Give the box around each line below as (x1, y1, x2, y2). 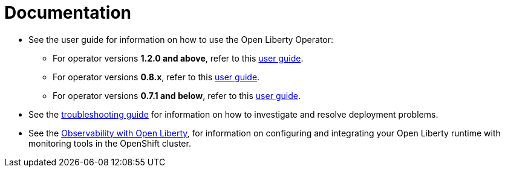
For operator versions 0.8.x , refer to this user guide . (53, 71, 260, 82)
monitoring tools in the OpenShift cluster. (28, 138, 191, 148)
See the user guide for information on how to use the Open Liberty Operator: (28, 34, 334, 45)
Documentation (4, 2, 132, 23)
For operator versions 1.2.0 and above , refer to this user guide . (53, 53, 304, 63)
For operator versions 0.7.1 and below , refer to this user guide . (53, 90, 301, 101)
